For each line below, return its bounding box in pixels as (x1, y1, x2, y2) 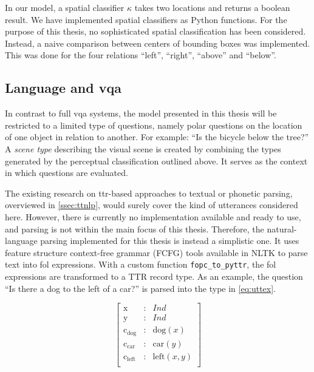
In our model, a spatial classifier (5, 1, 125, 13)
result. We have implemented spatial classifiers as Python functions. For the (5, 13, 287, 25)
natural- (267, 222, 297, 235)
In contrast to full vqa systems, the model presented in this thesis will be (5, 107, 277, 120)
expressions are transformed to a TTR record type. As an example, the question (5, 269, 303, 282)
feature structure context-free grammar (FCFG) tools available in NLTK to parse (5, 246, 308, 259)
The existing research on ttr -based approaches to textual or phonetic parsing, (5, 186, 293, 199)
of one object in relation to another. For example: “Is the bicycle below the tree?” (5, 130, 309, 143)
